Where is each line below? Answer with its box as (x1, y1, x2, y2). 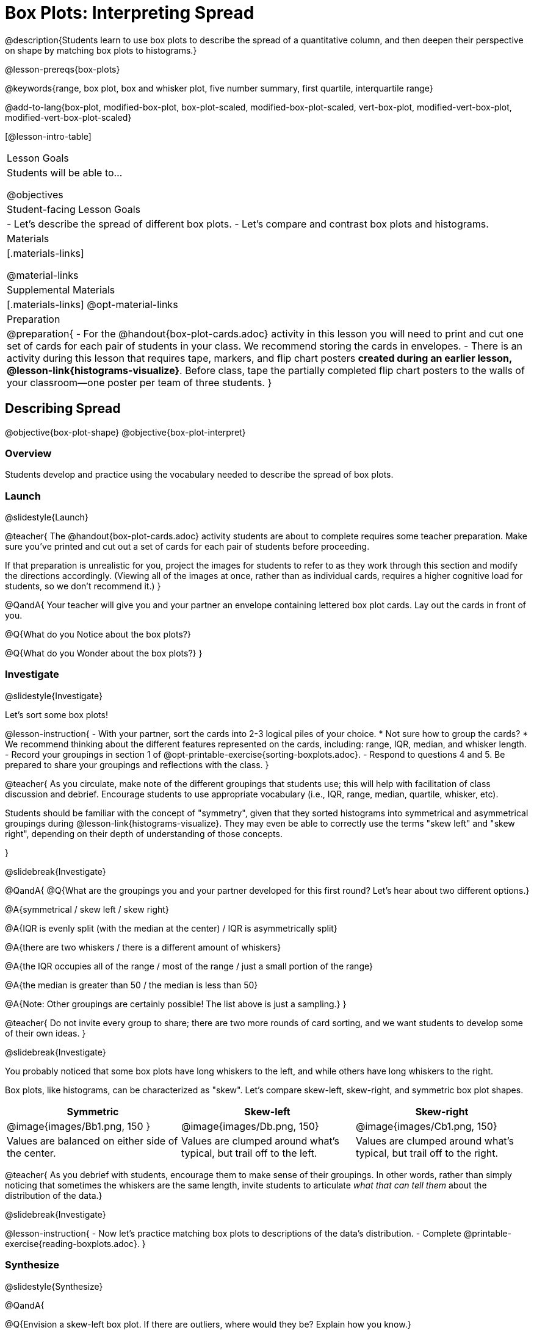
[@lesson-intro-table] (5, 131, 92, 142)
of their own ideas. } (5, 1027, 86, 1038)
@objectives (7, 188, 63, 201)
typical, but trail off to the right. (355, 1146, 499, 1159)
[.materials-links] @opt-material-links (7, 298, 178, 311)
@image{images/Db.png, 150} (181, 1120, 319, 1132)
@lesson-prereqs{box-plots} (5, 63, 120, 74)
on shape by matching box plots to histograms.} (5, 45, 197, 56)
